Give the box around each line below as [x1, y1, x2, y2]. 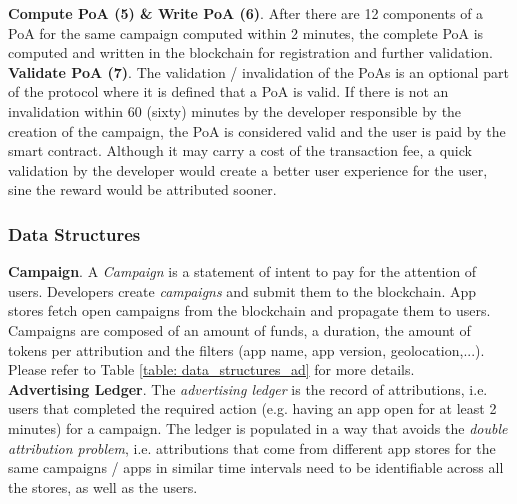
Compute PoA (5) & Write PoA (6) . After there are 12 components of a [8, 3, 484, 23]
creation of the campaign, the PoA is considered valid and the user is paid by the [8, 120, 506, 141]
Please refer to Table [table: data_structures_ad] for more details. [8, 359, 415, 380]
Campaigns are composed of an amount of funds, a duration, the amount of [8, 319, 471, 340]
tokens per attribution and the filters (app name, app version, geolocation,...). [8, 339, 485, 360]
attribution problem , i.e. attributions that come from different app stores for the [8, 437, 496, 458]
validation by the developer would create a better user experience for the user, [8, 159, 488, 180]
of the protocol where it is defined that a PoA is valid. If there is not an [8, 81, 449, 102]
